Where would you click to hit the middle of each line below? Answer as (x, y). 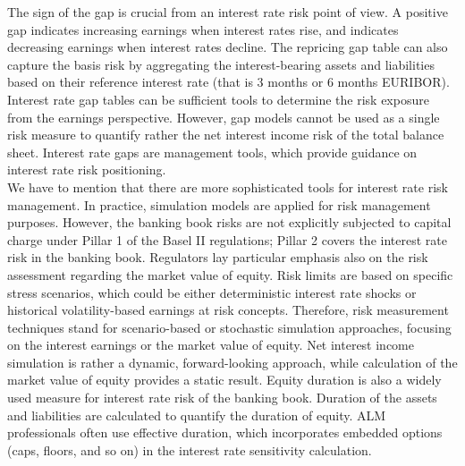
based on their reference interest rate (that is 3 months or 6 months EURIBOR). (228, 82)
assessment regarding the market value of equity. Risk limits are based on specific (230, 274)
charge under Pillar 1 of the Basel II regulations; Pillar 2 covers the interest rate (227, 239)
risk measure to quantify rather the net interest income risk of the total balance (226, 135)
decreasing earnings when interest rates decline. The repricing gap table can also (228, 47)
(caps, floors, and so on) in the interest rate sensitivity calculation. (190, 449)
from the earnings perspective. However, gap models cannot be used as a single (224, 117)
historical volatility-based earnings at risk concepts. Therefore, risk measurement (228, 310)
